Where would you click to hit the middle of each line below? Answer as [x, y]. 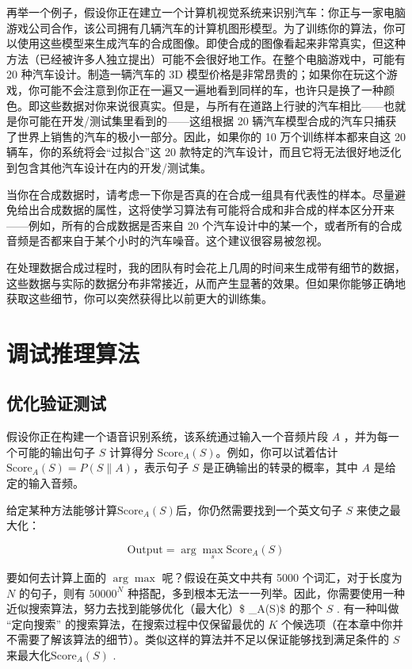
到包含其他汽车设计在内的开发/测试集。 [109, 167]
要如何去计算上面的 [56, 577]
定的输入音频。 [45, 483]
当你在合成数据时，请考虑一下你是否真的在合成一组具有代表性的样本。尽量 [200, 194]
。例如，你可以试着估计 [277, 451]
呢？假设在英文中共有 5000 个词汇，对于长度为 [282, 577]
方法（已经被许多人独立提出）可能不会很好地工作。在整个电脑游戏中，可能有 [206, 58]
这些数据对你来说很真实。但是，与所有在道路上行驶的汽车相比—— [211, 105]
